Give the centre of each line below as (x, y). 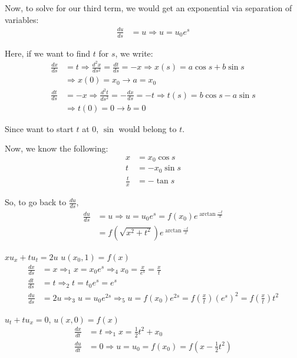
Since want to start (39, 128)
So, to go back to (36, 202)
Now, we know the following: (57, 148)
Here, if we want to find (48, 53)
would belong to (148, 128)
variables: (22, 19)
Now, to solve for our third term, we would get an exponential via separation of (148, 8)
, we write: (134, 53)
